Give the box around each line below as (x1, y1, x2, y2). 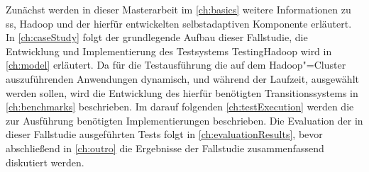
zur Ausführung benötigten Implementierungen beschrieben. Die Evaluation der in (6, 113, 363, 127)
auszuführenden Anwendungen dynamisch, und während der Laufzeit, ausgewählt (6, 71, 359, 86)
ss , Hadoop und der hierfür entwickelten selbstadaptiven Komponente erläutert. (6, 16, 352, 30)
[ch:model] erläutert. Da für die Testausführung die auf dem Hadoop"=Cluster (6, 57, 346, 72)
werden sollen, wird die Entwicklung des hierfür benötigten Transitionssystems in (6, 85, 358, 100)
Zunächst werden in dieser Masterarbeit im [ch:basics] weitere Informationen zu (6, 2, 351, 16)
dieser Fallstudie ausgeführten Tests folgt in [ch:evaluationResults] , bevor (6, 127, 323, 142)
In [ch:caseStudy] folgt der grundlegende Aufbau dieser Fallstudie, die (6, 30, 308, 45)
